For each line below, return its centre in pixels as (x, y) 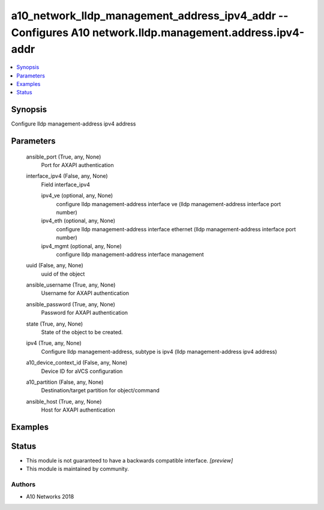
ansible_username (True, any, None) (71, 285)
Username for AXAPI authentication (85, 293)
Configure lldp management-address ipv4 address (73, 124)
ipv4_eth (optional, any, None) (78, 221)
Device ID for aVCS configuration (82, 371)
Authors (23, 485)
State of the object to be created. (82, 332)
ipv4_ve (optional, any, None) (77, 196)
